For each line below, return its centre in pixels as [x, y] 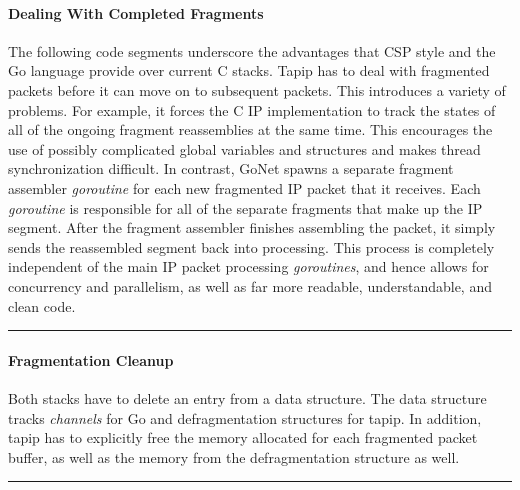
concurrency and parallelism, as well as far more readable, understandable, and [250, 285]
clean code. [42, 305]
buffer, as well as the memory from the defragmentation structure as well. [234, 456]
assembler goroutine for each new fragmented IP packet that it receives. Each [244, 187]
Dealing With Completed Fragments [136, 12]
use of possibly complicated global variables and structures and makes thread [244, 148]
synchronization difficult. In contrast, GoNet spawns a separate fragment [231, 168]
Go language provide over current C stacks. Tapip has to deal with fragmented [249, 70]
